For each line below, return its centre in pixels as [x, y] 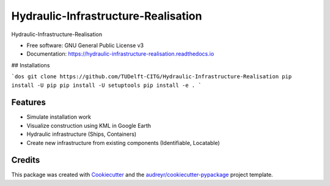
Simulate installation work [59, 117]
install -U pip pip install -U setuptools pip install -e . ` [106, 85]
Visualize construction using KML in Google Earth [89, 125]
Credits [26, 160]
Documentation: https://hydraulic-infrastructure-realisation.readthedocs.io [120, 54]
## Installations [31, 65]
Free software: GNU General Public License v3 [85, 45]
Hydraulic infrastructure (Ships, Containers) [82, 134]
